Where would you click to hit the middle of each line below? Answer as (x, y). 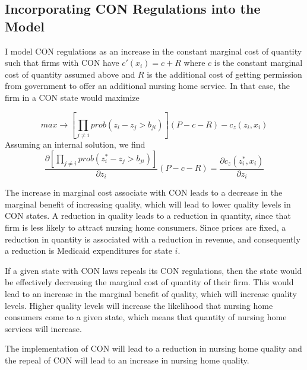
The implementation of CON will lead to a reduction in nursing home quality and (153, 348)
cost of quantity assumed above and (70, 74)
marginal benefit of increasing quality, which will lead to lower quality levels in (148, 204)
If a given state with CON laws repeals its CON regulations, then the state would (153, 270)
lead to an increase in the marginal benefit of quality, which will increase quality (151, 294)
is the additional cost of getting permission (224, 74)
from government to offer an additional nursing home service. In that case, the (147, 86)
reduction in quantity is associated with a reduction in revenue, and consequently (153, 239)
